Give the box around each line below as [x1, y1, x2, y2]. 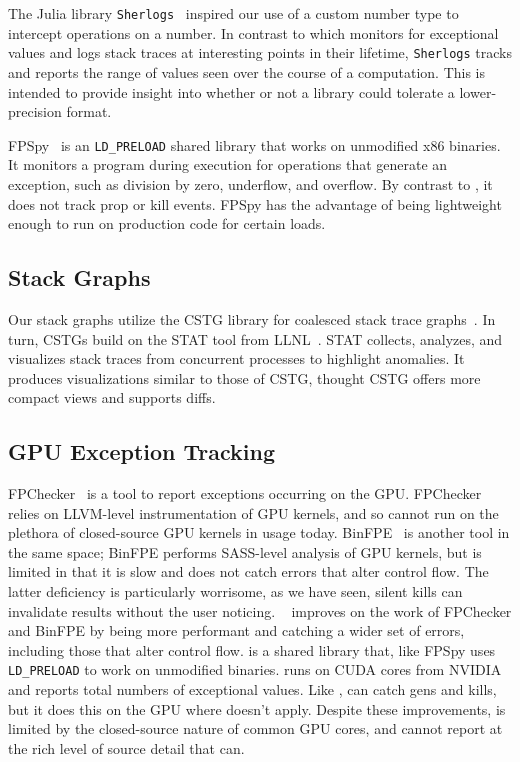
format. [66, 101, 112, 122]
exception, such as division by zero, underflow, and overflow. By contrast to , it [8, 173, 493, 194]
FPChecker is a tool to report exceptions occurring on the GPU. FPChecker [8, 483, 482, 504]
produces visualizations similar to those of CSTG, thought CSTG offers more [8, 367, 481, 388]
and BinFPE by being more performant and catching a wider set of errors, [8, 620, 465, 641]
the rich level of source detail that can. [8, 737, 245, 758]
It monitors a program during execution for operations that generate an [8, 154, 448, 175]
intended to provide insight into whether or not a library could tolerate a [8, 81, 455, 102]
